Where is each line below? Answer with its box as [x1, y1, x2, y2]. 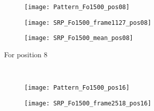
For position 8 [4, 49, 48, 59]
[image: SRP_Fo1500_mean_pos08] [24, 34, 133, 42]
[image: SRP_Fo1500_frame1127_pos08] [24, 19, 151, 26]
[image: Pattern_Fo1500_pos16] [24, 84, 130, 92]
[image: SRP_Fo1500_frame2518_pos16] [24, 99, 151, 107]
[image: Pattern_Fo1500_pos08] [24, 4, 130, 11]
